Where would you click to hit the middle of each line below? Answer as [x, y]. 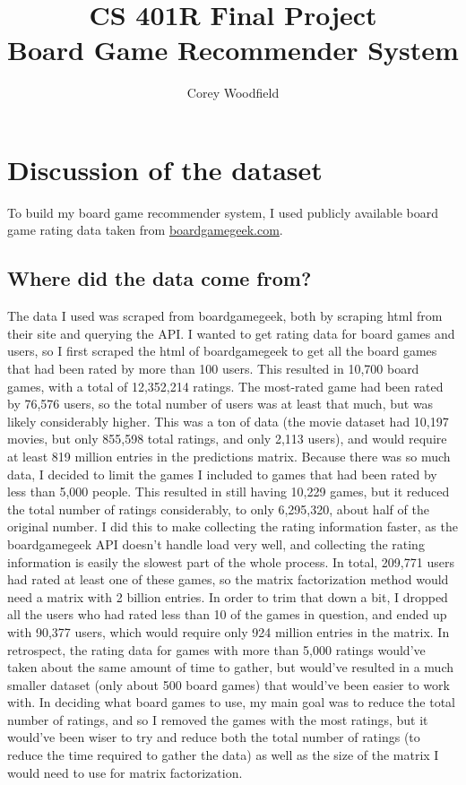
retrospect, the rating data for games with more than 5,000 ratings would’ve [216, 649]
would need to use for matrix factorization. [125, 772]
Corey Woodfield [233, 93]
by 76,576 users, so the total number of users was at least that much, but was [220, 404]
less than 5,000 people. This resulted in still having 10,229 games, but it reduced [229, 492]
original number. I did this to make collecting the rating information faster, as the [233, 526]
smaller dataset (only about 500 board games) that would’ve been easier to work [229, 684]
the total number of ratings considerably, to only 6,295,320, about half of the [218, 509]
